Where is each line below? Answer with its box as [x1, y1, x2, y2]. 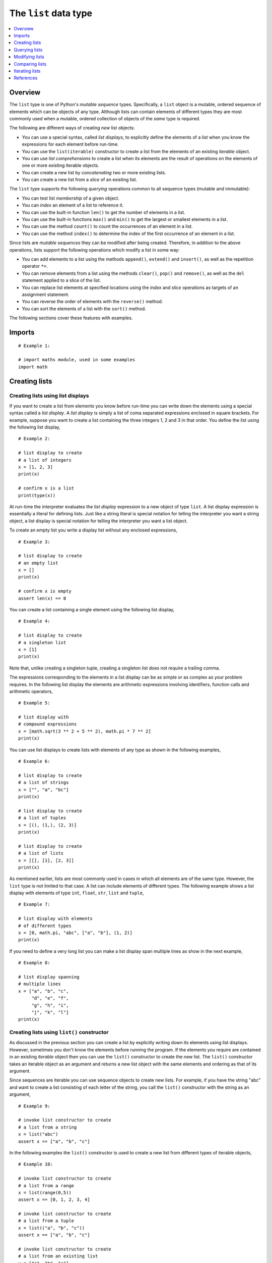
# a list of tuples [18, 815, 66, 821]
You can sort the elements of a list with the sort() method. [22, 306, 146, 312]
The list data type [9, 8, 93, 19]
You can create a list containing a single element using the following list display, [9, 607, 175, 613]
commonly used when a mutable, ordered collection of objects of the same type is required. [9, 115, 200, 121]
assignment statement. [22, 291, 70, 298]
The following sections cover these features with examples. [9, 315, 133, 321]
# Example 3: [18, 539, 50, 545]
